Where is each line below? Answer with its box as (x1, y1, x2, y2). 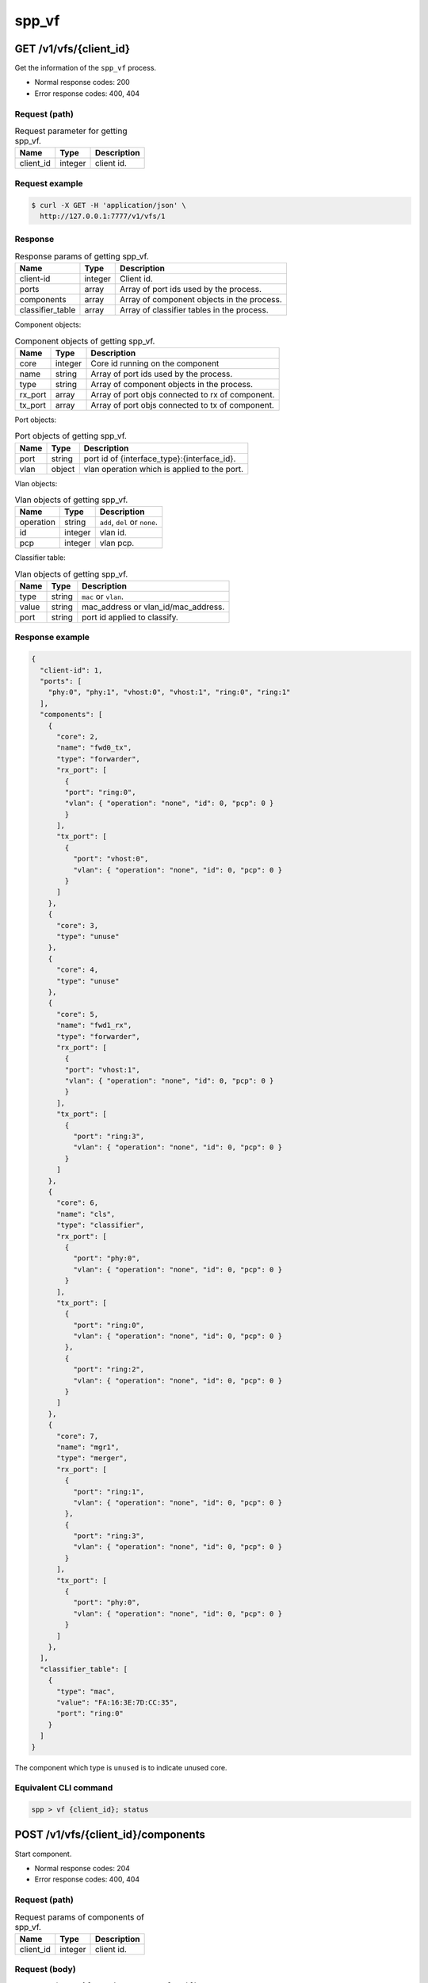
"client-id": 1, (40, 665, 103, 674)
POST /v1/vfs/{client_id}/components (14, 1828, 205, 1842)
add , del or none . (99, 516, 159, 527)
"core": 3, (56, 921, 99, 930)
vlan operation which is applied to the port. (83, 463, 244, 474)
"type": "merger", (56, 1454, 128, 1463)
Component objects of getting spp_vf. (14, 336, 155, 347)
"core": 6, (56, 1199, 99, 1207)
